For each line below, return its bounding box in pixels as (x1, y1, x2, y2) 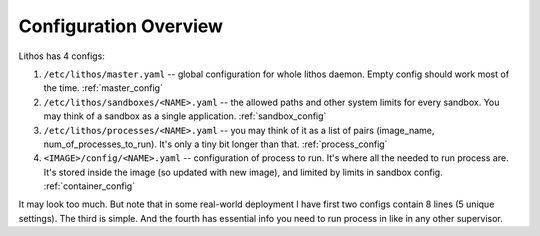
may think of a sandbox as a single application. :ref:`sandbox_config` (43, 110, 327, 122)
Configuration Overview (18, 15, 224, 37)
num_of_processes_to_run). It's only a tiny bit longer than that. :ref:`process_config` (43, 138, 388, 150)
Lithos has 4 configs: (18, 50, 105, 62)
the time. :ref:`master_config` (43, 82, 164, 94)
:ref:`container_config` (43, 180, 135, 192)
